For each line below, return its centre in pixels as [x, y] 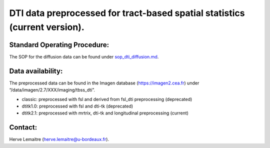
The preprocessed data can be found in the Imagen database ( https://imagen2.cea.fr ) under [104, 83]
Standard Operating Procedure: [59, 45]
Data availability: [36, 71]
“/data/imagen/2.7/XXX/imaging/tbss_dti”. [52, 90]
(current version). [47, 27]
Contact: [23, 127]
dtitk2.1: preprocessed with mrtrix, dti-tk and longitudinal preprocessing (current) [105, 113]
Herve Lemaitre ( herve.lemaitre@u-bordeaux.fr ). [59, 139]
